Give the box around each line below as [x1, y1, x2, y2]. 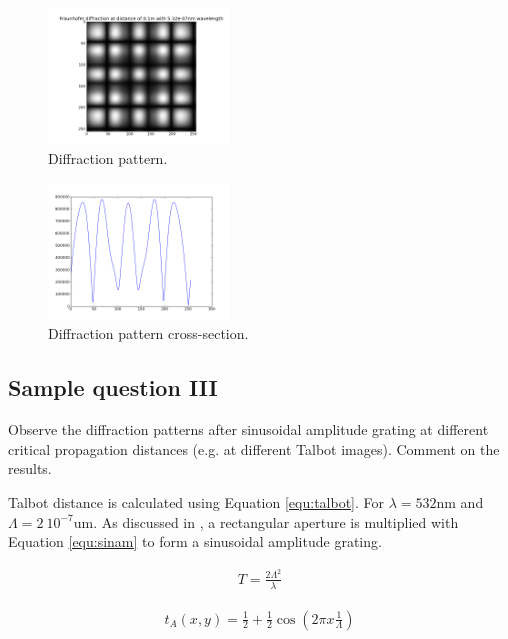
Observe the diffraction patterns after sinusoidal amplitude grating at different [8, 419, 489, 440]
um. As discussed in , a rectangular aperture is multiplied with [73, 511, 459, 532]
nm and [436, 491, 484, 512]
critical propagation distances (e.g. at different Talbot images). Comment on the [8, 438, 500, 459]
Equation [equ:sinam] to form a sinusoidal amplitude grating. [8, 531, 382, 552]
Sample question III [8, 372, 218, 403]
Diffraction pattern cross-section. [48, 323, 249, 344]
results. [8, 458, 52, 479]
